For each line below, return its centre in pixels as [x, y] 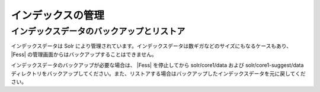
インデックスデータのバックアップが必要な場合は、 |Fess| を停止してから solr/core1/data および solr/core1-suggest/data [157, 65]
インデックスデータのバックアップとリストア [98, 31]
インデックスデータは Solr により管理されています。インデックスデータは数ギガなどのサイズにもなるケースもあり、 [151, 46]
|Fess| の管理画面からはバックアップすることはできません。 [84, 54]
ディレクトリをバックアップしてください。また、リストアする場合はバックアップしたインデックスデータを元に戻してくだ [158, 73]
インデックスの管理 [58, 15]
